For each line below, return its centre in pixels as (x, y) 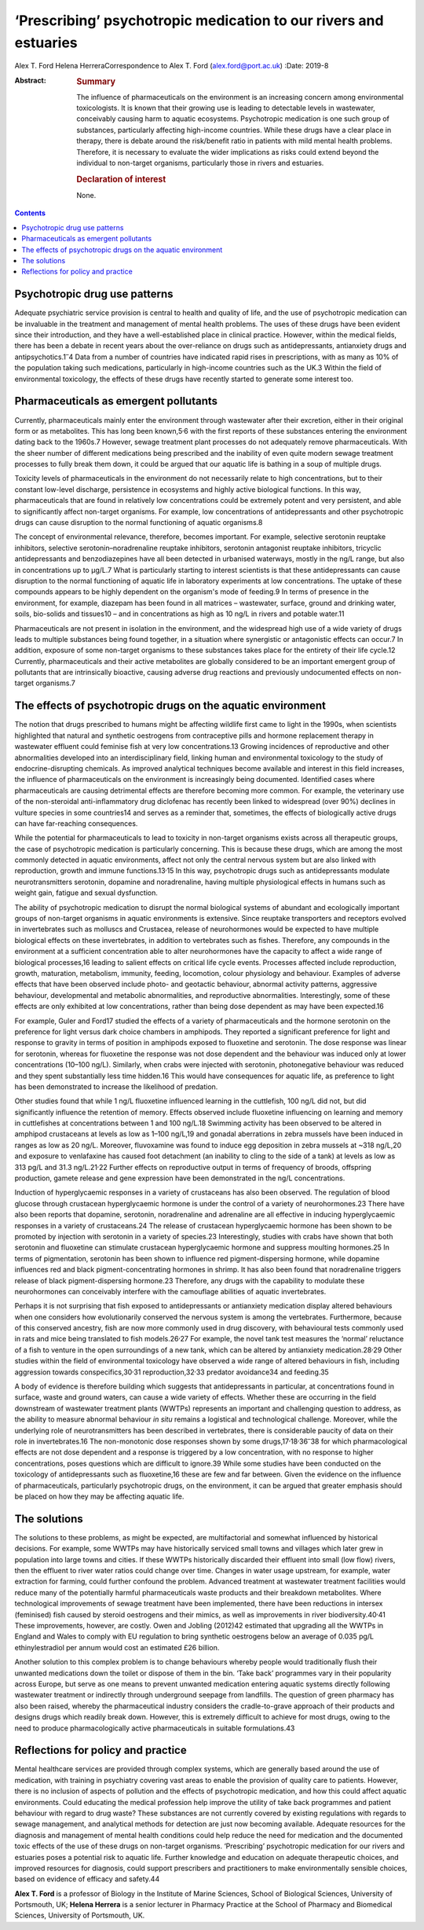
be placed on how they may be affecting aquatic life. (99, 1496)
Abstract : (30, 80)
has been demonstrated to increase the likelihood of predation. (116, 1086)
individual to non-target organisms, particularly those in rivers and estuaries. (200, 163)
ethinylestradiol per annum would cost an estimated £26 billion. (117, 1647)
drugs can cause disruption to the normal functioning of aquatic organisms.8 (139, 523)
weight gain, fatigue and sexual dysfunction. (86, 893)
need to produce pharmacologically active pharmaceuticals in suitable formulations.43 (155, 1728)
